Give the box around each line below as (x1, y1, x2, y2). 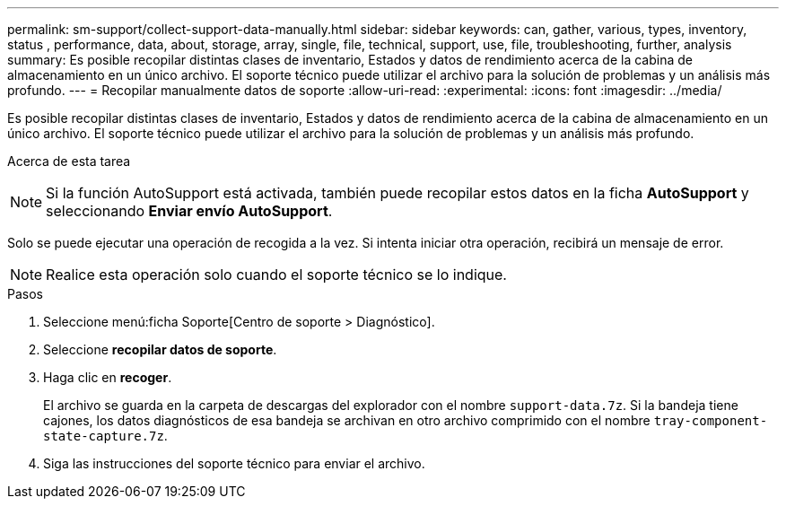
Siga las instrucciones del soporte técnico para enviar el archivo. (43, 456, 425, 471)
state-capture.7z (43, 429, 164, 443)
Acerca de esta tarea (7, 153, 131, 169)
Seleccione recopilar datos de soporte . (43, 342, 277, 357)
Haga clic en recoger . (43, 370, 172, 385)
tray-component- (653, 414, 768, 428)
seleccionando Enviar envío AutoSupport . (46, 202, 333, 220)
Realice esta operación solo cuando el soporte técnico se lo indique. (46, 266, 507, 284)
